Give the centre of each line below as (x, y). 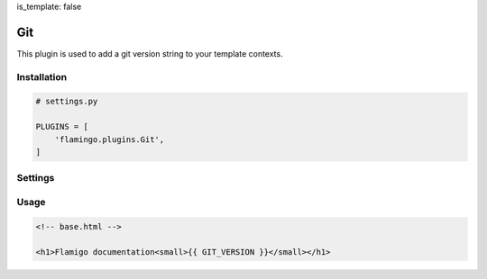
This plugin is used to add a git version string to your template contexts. (150, 53)
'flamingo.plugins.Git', (110, 139)
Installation (42, 76)
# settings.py (67, 102)
